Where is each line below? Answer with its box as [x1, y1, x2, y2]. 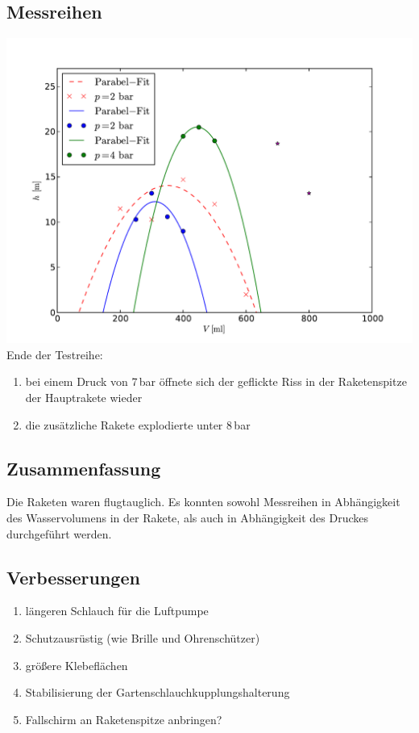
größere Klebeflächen [25, 656, 128, 673]
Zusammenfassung [6, 455, 161, 480]
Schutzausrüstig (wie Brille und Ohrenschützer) [25, 629, 260, 646]
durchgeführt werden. [6, 525, 112, 542]
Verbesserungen [6, 564, 140, 589]
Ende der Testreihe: [6, 346, 103, 362]
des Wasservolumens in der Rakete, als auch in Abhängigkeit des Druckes [6, 509, 369, 526]
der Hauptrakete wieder [25, 388, 143, 405]
